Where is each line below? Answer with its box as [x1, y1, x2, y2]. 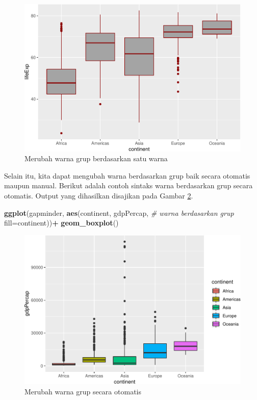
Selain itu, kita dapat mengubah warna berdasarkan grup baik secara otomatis [4, 170, 250, 181]
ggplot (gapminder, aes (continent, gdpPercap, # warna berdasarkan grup [4, 207, 234, 218]
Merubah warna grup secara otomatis [24, 386, 141, 396]
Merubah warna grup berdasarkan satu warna [24, 153, 168, 164]
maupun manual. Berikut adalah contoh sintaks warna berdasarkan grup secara [4, 180, 253, 191]
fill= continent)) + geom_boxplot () [4, 217, 119, 228]
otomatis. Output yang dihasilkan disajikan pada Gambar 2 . [4, 190, 193, 201]
